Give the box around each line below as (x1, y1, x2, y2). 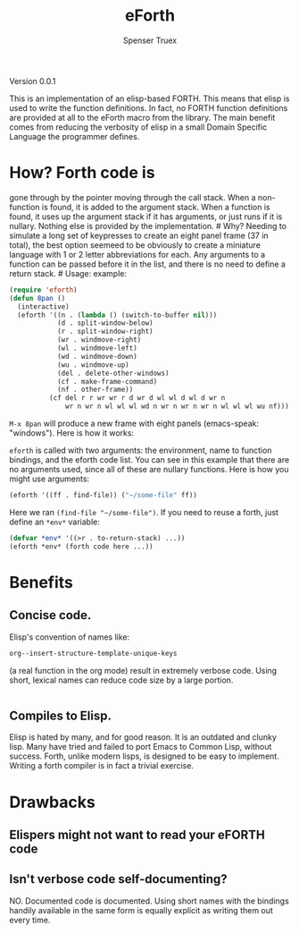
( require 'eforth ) (9, 285, 78, 294)
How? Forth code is (9, 163, 155, 183)
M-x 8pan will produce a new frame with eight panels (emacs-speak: (9, 418, 259, 429)
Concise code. (9, 607, 92, 623)
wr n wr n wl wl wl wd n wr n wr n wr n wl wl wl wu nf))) (65, 402, 290, 412)
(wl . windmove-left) (56, 344, 138, 352)
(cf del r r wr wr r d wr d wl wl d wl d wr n (48, 394, 226, 403)
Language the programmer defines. (9, 131, 140, 141)
